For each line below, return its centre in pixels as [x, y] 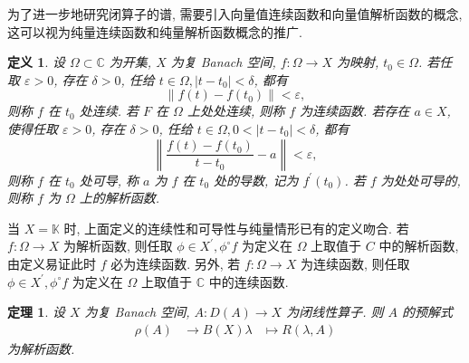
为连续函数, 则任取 [355, 263]
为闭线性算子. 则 [335, 312]
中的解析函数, [419, 246]
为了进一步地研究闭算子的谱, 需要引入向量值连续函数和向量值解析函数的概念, [235, 14]
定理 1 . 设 [36, 312]
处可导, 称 [109, 180]
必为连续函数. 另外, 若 [176, 263]
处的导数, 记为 [256, 180]
